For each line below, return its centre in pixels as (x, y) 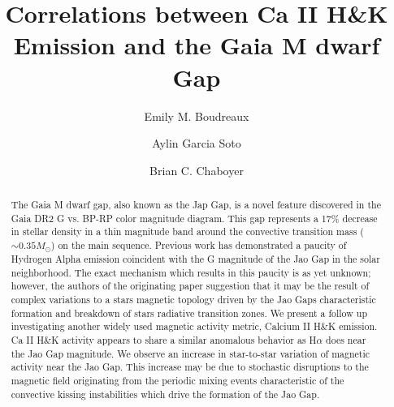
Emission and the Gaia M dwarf (197, 45)
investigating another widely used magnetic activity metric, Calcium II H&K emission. (194, 326)
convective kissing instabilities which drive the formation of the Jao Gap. (165, 394)
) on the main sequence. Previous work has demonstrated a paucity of (199, 245)
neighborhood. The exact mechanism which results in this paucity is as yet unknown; (191, 272)
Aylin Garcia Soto (197, 143)
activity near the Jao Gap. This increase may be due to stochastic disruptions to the (190, 367)
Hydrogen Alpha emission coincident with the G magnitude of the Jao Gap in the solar (195, 258)
